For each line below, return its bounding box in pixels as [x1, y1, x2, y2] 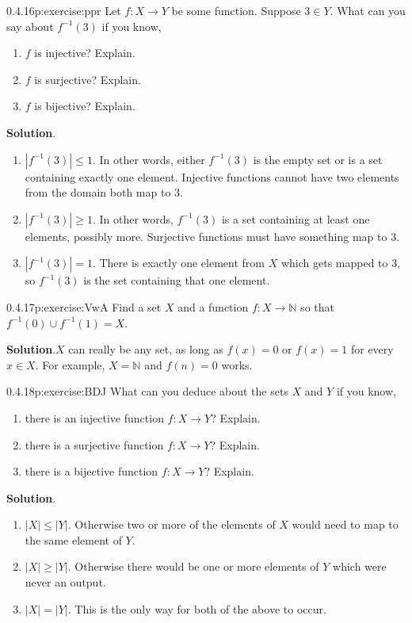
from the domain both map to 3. [25, 184, 183, 201]
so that [300, 298, 334, 315]
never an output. [25, 574, 106, 591]
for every [350, 341, 394, 357]
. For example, [35, 356, 105, 373]
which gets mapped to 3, [280, 254, 401, 271]
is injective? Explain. [34, 44, 135, 61]
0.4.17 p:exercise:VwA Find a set [6, 298, 162, 315]
